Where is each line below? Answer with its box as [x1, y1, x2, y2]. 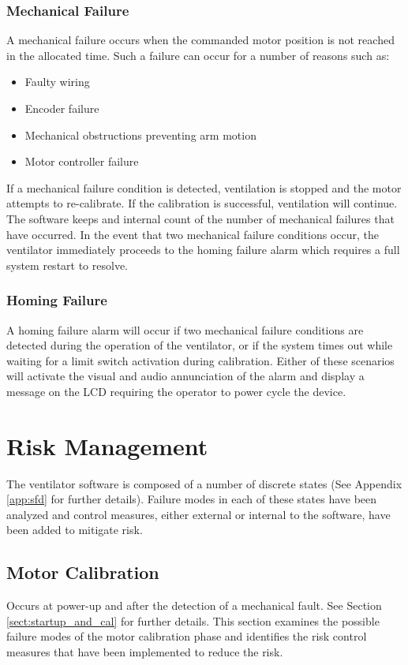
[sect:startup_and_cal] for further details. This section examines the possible [6, 612, 380, 629]
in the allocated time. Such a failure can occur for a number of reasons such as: [6, 47, 390, 63]
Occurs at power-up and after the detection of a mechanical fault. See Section [6, 597, 382, 614]
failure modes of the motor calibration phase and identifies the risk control [6, 628, 367, 644]
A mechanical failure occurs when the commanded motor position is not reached [6, 32, 395, 48]
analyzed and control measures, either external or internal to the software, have [6, 506, 391, 522]
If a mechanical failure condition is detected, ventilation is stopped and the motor [6, 179, 402, 196]
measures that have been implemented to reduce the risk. [6, 644, 283, 660]
